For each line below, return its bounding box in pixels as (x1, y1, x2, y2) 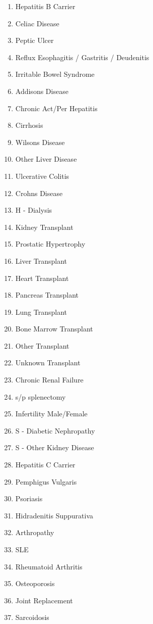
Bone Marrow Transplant (15, 323, 93, 334)
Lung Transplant (15, 306, 67, 317)
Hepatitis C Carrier (15, 459, 75, 470)
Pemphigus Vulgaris (15, 476, 77, 487)
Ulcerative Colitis (15, 170, 69, 181)
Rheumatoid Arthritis (15, 561, 83, 571)
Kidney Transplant (15, 221, 73, 232)
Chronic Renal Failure (15, 374, 84, 385)
